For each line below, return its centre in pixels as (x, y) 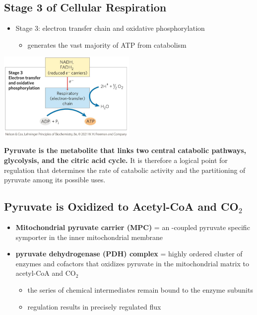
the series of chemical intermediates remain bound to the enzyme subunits (140, 289)
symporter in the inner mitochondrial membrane (89, 237)
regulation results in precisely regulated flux (94, 306)
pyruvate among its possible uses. (55, 180)
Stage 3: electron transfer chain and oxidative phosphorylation (110, 28)
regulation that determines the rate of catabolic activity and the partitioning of (125, 170)
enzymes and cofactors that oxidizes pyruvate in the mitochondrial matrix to (132, 263)
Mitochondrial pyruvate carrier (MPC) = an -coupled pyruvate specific (133, 227)
